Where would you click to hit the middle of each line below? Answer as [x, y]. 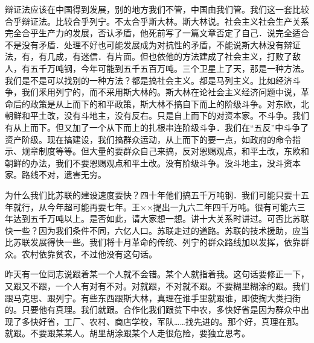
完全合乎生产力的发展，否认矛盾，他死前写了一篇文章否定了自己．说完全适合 [157, 33]
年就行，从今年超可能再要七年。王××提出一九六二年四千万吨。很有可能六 [151, 206]
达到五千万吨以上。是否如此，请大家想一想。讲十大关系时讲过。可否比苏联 [161, 219]
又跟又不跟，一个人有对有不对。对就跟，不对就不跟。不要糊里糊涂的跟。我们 [157, 286]
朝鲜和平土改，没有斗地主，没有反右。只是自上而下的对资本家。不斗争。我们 [157, 115]
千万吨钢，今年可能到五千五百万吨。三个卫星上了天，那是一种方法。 [174, 68]
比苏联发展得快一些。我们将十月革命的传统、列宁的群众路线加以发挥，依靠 [153, 242]
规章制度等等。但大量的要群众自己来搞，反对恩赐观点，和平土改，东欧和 [165, 151]
